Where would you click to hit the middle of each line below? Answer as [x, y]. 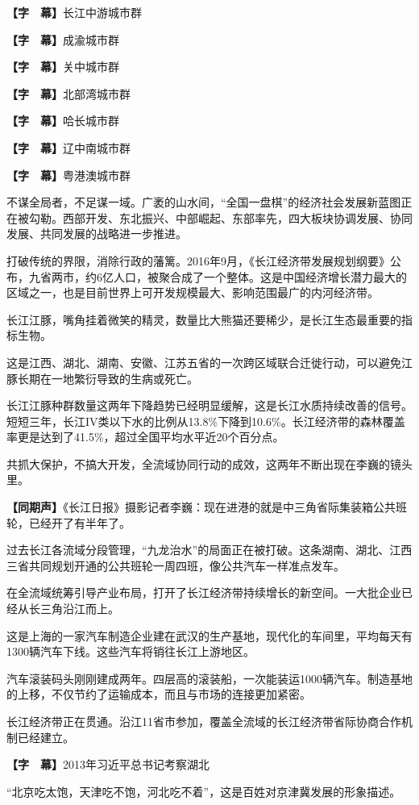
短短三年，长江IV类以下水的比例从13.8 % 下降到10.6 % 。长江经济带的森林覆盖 [206, 421]
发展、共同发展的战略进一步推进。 [97, 234]
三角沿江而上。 [79, 609]
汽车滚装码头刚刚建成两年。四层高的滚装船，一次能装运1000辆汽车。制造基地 [209, 678]
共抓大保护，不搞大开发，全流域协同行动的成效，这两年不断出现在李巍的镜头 [209, 463]
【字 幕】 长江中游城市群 [74, 12]
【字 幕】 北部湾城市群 [68, 93]
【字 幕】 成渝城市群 [63, 39]
